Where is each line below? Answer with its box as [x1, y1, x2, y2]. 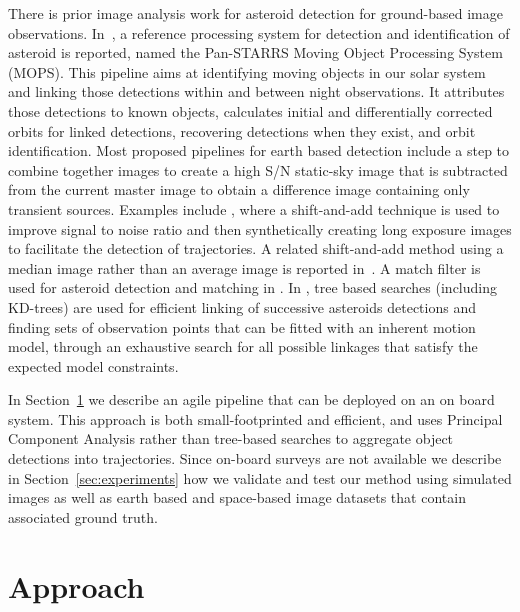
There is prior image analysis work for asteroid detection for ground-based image [8, 3, 503, 23]
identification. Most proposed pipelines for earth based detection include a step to [8, 140, 510, 161]
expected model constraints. [8, 355, 179, 376]
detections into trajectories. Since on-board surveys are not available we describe [8, 448, 502, 469]
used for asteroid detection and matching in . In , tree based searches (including [8, 277, 497, 298]
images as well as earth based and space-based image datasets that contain [8, 487, 466, 508]
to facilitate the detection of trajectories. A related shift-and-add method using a [8, 238, 504, 259]
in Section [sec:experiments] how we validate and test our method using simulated [8, 467, 512, 488]
